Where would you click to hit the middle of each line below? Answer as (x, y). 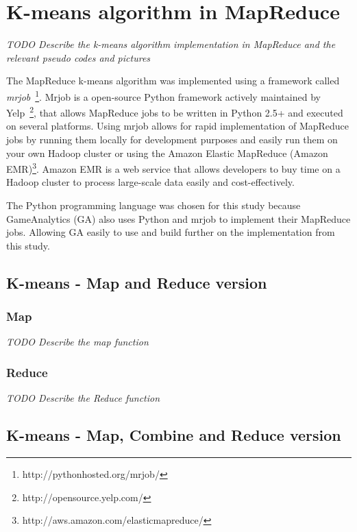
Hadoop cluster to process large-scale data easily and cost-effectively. (150, 182)
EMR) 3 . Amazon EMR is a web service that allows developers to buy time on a (173, 168)
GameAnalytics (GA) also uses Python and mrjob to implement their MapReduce (178, 218)
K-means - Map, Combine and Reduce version (174, 435)
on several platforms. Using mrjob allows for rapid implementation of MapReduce (178, 126)
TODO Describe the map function (77, 342)
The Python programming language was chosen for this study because (153, 205)
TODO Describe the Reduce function (83, 398)
